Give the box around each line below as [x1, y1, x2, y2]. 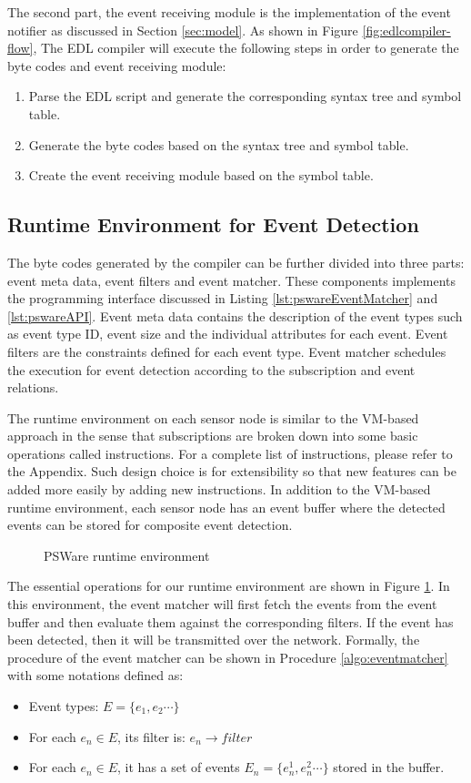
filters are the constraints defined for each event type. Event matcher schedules [7, 341, 446, 361]
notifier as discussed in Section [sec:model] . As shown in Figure [7, 20, 358, 39]
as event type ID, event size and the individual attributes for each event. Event [7, 324, 448, 343]
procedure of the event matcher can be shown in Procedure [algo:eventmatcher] [7, 647, 448, 666]
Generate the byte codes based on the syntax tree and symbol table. [28, 135, 409, 154]
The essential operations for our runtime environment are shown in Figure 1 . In [7, 576, 450, 595]
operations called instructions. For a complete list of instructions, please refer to [7, 443, 453, 463]
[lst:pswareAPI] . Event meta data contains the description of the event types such [7, 306, 463, 325]
